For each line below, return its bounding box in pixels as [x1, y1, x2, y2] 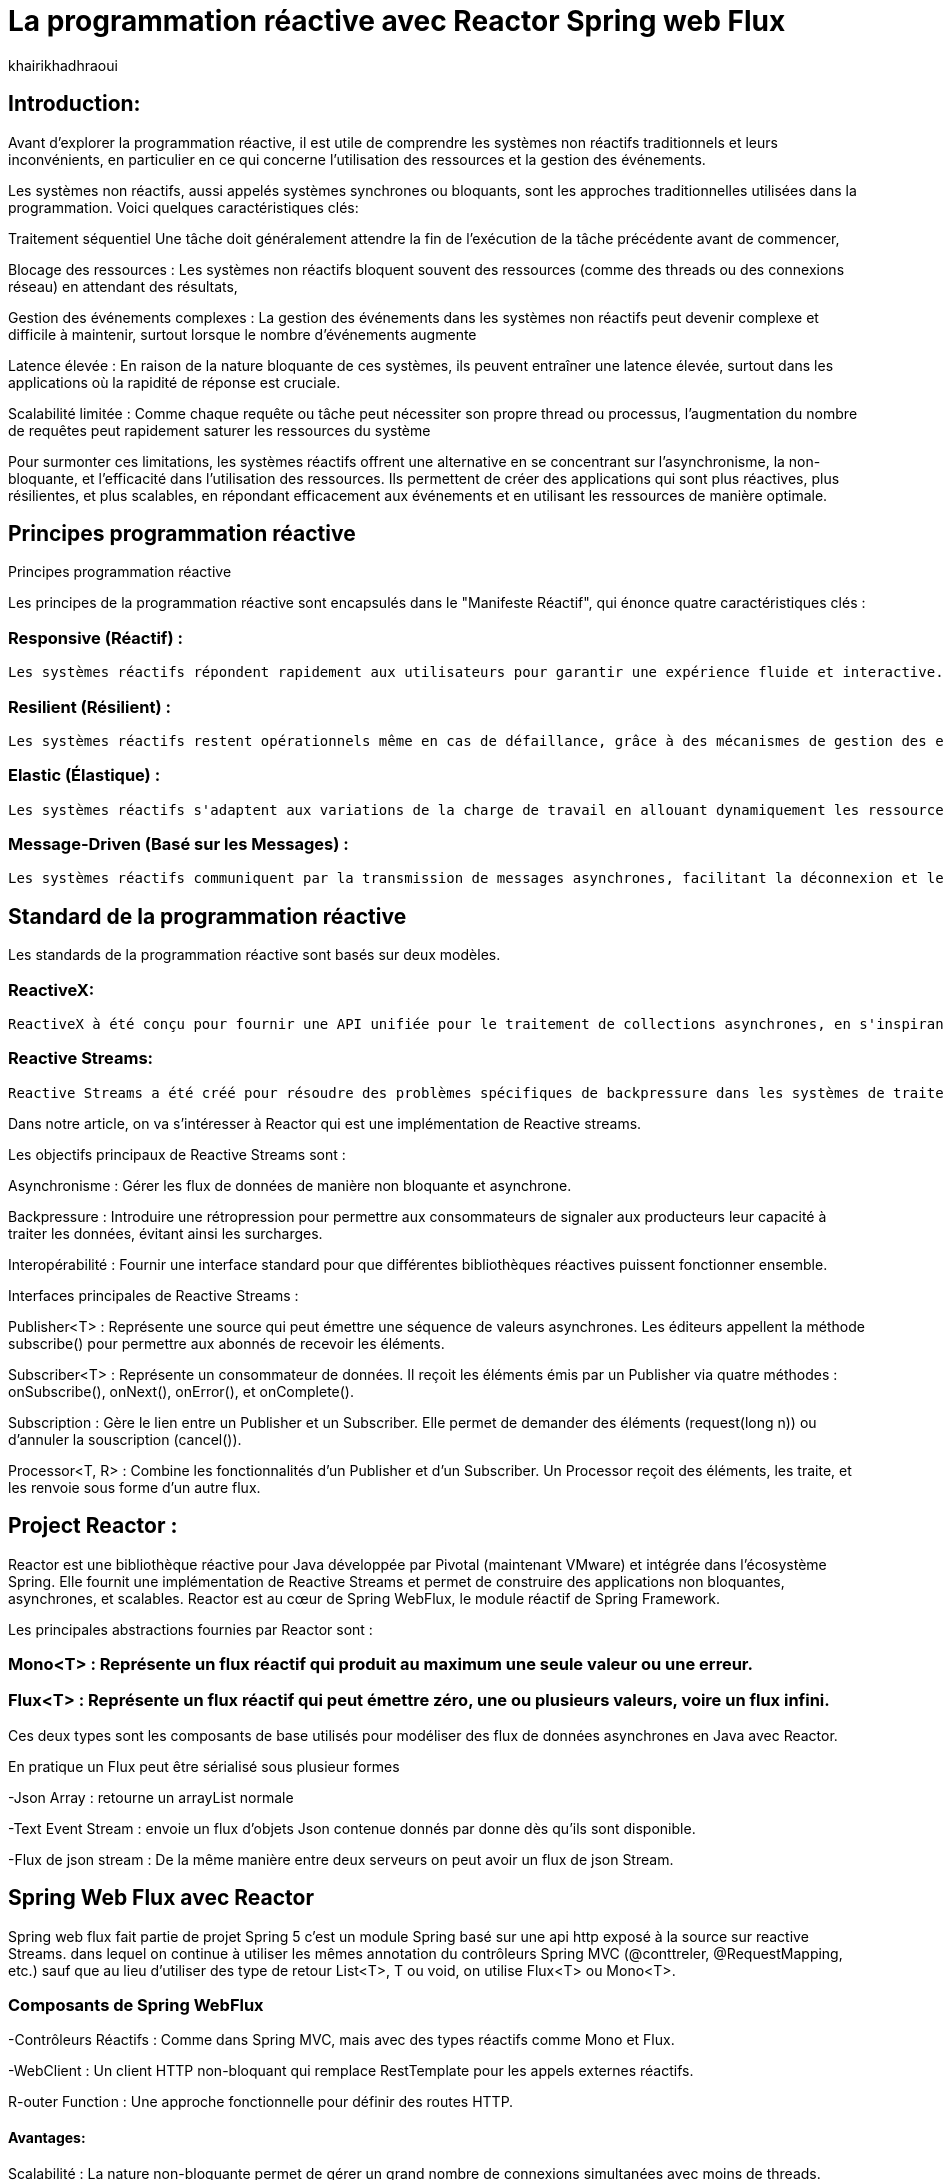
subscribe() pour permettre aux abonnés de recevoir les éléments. [8, 1334, 445, 1352]
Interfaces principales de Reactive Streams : [8, 1286, 299, 1304]
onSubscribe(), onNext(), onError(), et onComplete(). [8, 1382, 355, 1400]
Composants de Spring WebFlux [8, 1994, 264, 2015]
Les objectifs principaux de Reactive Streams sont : [8, 1145, 346, 1163]
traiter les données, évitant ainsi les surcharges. [8, 1224, 323, 1242]
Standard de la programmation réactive [8, 903, 407, 929]
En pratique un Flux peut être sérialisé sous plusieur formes [8, 1757, 400, 1775]
